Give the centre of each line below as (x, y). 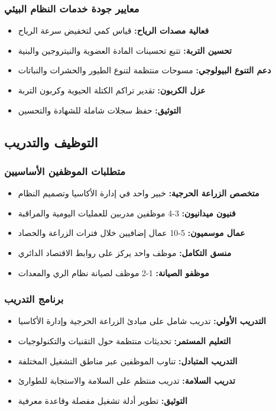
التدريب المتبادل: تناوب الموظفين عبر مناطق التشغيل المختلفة (128, 360)
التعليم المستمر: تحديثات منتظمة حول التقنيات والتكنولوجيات (124, 340)
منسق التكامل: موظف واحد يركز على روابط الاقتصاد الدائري (125, 252)
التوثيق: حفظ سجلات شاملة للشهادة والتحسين (100, 110)
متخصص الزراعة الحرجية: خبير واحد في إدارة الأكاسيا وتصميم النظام (139, 193)
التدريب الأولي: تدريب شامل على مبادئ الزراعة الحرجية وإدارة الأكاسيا (142, 321)
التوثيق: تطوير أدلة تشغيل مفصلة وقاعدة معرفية (103, 400)
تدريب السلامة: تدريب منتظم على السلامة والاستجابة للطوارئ (126, 381)
